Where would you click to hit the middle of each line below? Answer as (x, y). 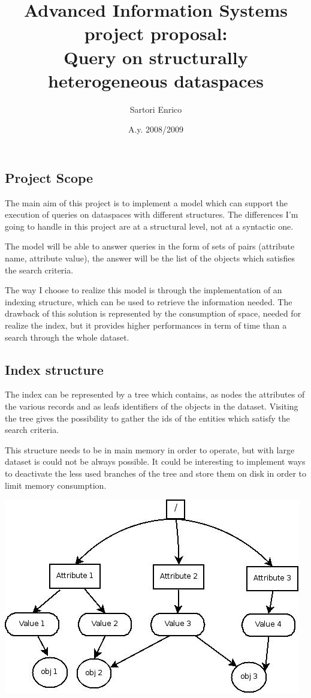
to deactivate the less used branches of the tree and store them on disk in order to (156, 473)
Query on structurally (156, 57)
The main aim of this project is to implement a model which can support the (147, 202)
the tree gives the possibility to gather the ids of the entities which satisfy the (147, 418)
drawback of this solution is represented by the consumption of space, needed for (153, 313)
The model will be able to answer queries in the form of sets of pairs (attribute (150, 246)
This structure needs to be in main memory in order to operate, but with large (150, 449)
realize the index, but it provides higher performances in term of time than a (146, 325)
